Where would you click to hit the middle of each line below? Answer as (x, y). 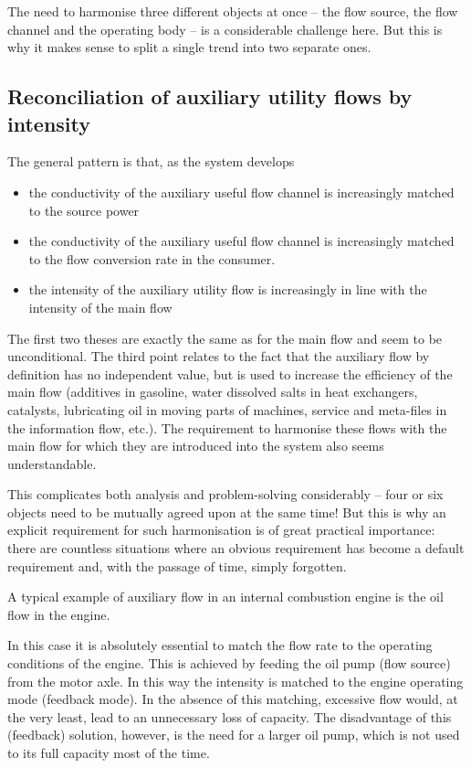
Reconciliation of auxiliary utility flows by (210, 96)
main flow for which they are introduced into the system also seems (196, 446)
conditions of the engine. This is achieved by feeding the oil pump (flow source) (229, 663)
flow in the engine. (59, 614)
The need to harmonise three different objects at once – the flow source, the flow (233, 11)
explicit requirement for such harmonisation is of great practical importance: (221, 530)
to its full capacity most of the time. (109, 752)
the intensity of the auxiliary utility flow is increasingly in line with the (228, 289)
